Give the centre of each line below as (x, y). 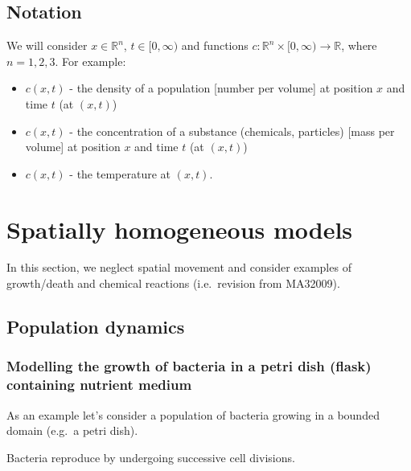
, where (359, 45)
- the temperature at (120, 173)
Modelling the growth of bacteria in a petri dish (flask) (189, 366)
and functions (215, 45)
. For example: (90, 61)
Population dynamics (96, 327)
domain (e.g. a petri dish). (72, 430)
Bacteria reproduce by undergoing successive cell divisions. (151, 457)
